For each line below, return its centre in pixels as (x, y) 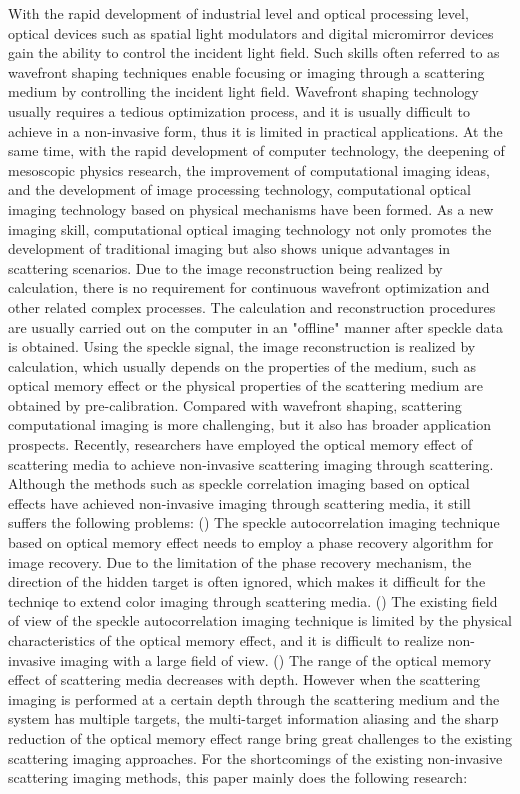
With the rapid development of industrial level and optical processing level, (238, 13)
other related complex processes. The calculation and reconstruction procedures (252, 306)
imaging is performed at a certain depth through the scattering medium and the (254, 698)
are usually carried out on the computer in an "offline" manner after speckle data (256, 326)
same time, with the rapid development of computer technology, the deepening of (256, 150)
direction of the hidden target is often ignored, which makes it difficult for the (247, 581)
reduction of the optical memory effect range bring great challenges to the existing (260, 737)
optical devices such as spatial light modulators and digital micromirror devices (251, 32)
